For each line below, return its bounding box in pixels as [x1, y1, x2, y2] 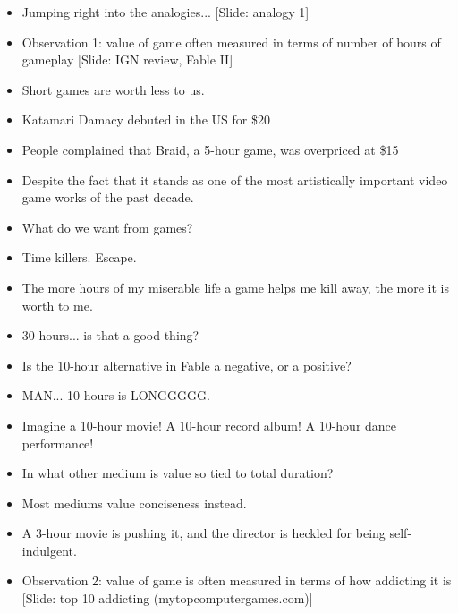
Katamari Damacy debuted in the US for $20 [21, 110, 270, 129]
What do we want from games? [21, 217, 193, 236]
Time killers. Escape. [21, 248, 137, 267]
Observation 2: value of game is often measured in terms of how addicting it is [21, 571, 452, 590]
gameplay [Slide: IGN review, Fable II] [21, 50, 233, 69]
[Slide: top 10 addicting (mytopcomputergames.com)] [21, 589, 313, 608]
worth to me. [21, 295, 93, 314]
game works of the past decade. [21, 188, 194, 207]
